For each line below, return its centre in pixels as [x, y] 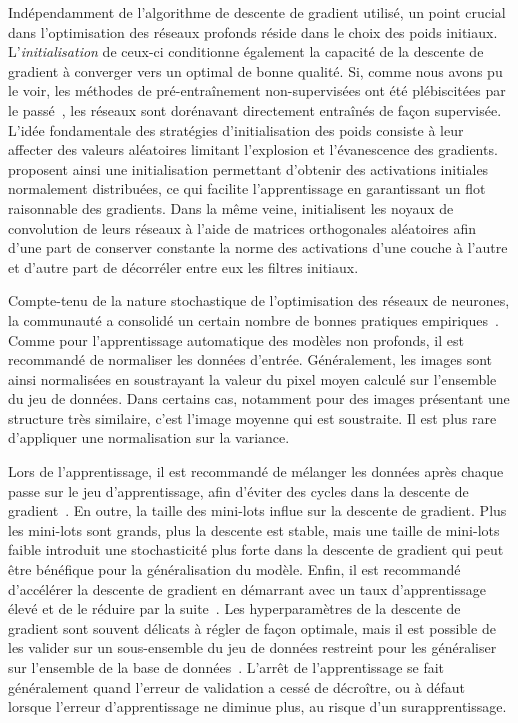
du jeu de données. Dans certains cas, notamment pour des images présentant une [259, 398]
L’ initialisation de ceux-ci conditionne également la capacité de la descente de [246, 51]
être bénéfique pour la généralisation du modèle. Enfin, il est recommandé [234, 569]
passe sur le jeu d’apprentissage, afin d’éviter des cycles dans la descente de [238, 490]
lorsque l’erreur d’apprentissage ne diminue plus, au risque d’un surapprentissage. [257, 706]
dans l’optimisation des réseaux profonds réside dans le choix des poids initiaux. [253, 31]
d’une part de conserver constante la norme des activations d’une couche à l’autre [258, 247]
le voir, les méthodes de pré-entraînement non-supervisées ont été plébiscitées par [257, 90]
